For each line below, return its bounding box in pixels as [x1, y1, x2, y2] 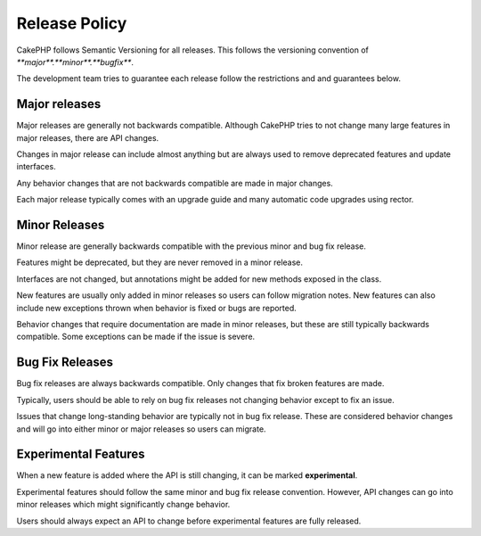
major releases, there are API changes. [16, 132, 159, 143]
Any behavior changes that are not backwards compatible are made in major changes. [16, 177, 333, 188]
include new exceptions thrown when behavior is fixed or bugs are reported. [16, 302, 298, 313]
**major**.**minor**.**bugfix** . [16, 56, 134, 67]
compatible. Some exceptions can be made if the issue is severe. [16, 331, 256, 342]
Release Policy [16, 13, 127, 33]
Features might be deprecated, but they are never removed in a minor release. [16, 257, 303, 268]
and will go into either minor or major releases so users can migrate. [16, 424, 266, 434]
